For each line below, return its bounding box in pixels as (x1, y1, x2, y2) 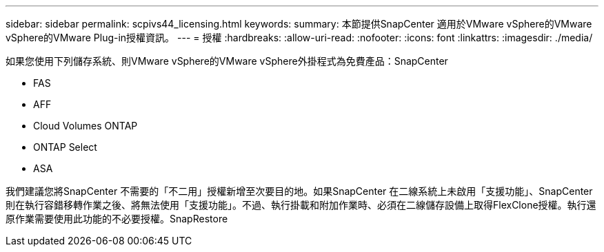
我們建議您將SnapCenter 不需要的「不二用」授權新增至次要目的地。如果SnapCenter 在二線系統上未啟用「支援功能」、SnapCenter (6, 185, 593, 197)
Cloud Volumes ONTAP (33, 120, 138, 132)
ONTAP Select (33, 141, 97, 153)
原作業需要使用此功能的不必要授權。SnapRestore (6, 213, 228, 224)
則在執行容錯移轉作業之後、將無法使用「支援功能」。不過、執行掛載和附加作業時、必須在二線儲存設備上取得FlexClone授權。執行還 (6, 199, 596, 211)
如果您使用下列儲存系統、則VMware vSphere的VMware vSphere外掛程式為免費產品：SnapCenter (6, 55, 448, 67)
